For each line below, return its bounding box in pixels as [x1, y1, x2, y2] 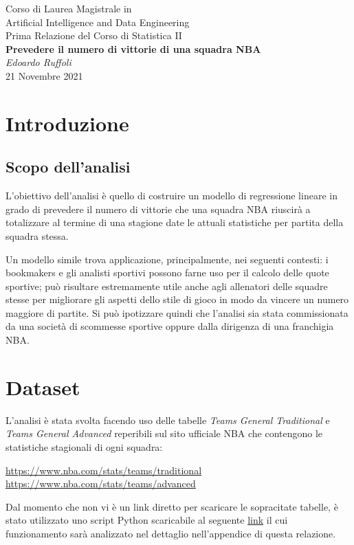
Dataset [5, 372, 80, 401]
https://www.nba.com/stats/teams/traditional [5, 463, 202, 477]
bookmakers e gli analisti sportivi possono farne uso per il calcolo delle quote [5, 265, 329, 280]
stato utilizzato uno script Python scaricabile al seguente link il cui [5, 513, 288, 527]
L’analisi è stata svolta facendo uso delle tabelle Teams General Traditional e [5, 412, 330, 427]
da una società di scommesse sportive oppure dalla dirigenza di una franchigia [5, 319, 334, 333]
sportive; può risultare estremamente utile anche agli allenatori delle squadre [5, 278, 328, 293]
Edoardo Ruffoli [5, 55, 71, 69]
